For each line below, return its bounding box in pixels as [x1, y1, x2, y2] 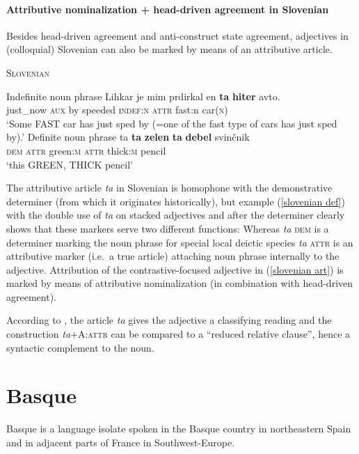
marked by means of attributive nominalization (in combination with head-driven [6, 276, 353, 290]
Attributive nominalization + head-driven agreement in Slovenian [6, 1, 329, 16]
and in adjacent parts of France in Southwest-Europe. [6, 435, 235, 449]
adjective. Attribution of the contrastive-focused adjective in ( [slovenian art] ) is [6, 262, 344, 276]
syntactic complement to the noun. [6, 340, 154, 354]
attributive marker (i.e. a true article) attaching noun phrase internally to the [6, 249, 340, 263]
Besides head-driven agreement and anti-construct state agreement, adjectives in [6, 28, 349, 42]
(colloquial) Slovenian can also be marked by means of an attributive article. [6, 42, 333, 56]
